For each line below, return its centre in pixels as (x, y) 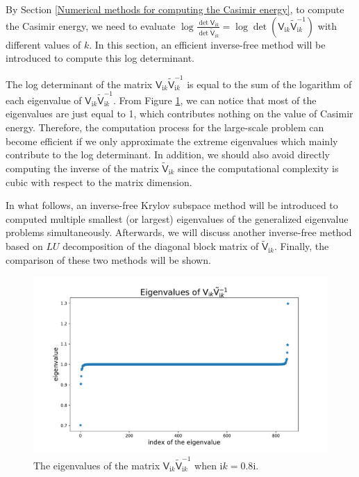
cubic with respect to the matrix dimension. (99, 182)
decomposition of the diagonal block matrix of (161, 246)
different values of (43, 44)
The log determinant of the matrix (79, 84)
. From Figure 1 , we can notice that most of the (215, 100)
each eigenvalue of (44, 100)
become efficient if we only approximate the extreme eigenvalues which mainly (172, 141)
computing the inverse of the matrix (82, 168)
